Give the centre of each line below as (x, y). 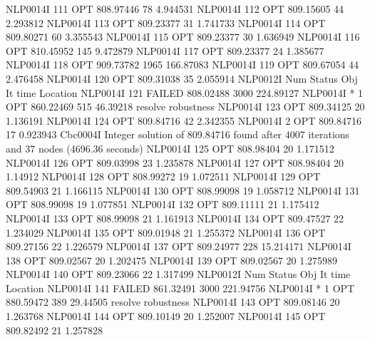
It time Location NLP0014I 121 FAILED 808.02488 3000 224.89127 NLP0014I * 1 (185, 92)
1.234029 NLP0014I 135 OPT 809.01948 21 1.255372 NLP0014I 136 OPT (166, 232)
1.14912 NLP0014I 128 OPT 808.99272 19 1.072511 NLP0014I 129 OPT (163, 176)
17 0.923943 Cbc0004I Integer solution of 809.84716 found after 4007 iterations (178, 134)
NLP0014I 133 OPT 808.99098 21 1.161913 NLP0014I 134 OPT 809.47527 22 (175, 218)
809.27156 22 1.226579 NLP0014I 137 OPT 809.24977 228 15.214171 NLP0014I (179, 246)
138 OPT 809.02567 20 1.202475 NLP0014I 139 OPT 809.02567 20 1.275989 (172, 260)
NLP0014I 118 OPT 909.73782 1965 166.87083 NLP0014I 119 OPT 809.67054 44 (183, 65)
